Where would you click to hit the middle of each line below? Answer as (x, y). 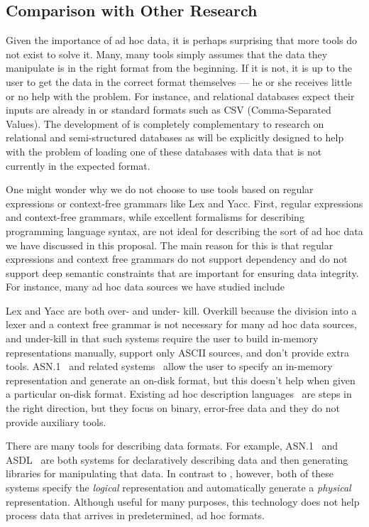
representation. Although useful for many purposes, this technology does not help (183, 501)
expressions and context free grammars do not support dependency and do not (177, 259)
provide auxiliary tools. (56, 422)
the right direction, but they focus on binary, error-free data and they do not (173, 408)
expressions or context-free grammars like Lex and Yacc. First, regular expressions (184, 203)
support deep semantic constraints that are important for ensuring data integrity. (182, 272)
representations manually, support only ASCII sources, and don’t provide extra (178, 352)
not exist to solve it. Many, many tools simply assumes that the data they (167, 54)
